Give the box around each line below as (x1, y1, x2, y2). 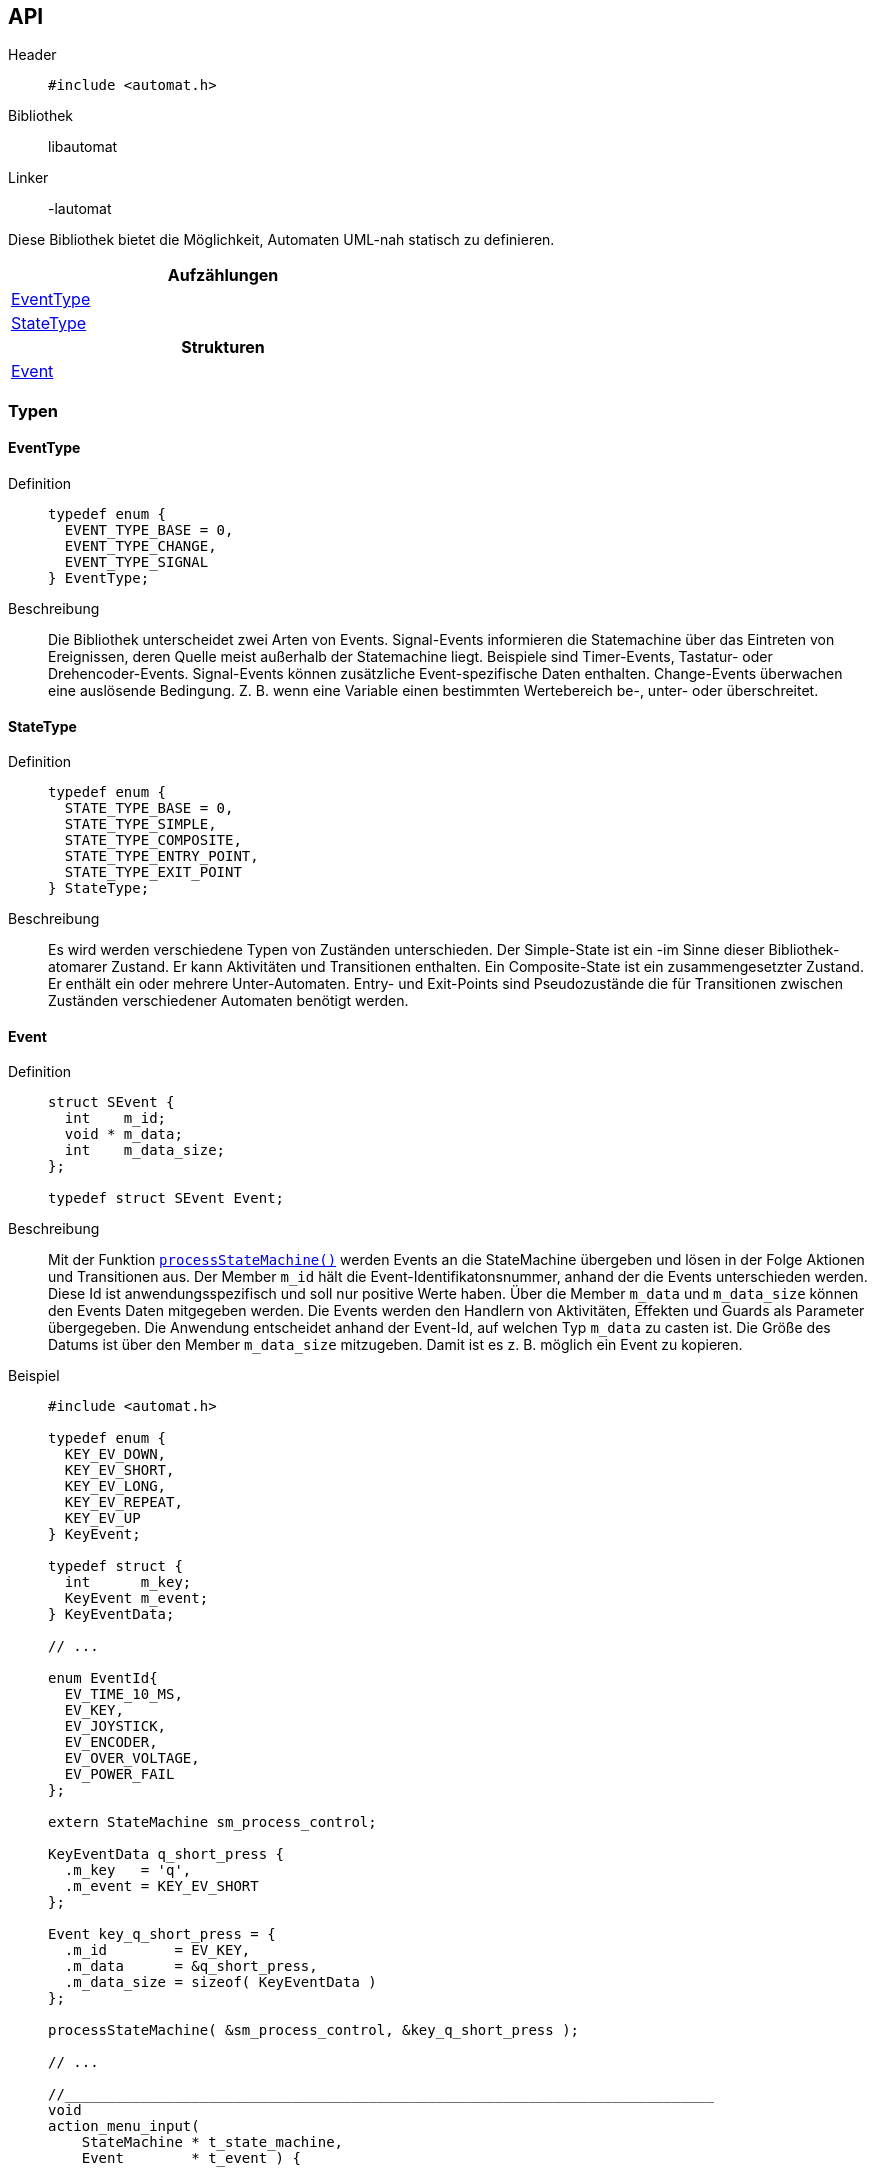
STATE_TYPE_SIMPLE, (64, 816, 217, 833)
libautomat (48, 138, 118, 156)
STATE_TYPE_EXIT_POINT (64, 864, 242, 881)
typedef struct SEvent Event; (48, 1190, 285, 1207)
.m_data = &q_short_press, (64, 1958, 318, 1975)
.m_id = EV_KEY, (64, 1942, 251, 1959)
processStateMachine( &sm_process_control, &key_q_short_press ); (48, 2022, 580, 2039)
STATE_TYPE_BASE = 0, (64, 800, 234, 817)
